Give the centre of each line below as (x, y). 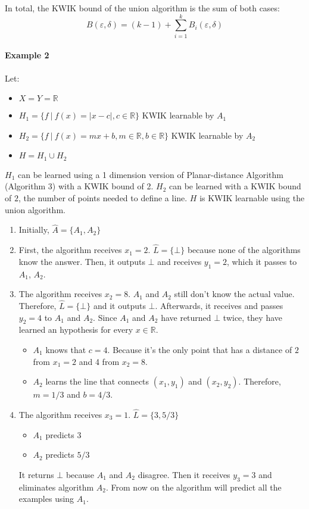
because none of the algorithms (244, 250)
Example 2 (27, 55)
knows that (66, 349)
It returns (36, 474)
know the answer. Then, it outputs (82, 261)
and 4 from (99, 361)
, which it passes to (262, 261)
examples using (46, 499)
